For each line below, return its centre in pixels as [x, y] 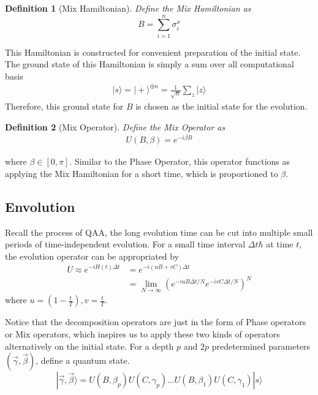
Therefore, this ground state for [64, 106]
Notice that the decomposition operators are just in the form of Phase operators [156, 322]
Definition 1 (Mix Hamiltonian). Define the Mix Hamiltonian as [128, 8]
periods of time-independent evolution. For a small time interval [125, 244]
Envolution [40, 206]
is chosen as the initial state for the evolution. [221, 106]
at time [280, 244]
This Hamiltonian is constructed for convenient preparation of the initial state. [153, 52]
